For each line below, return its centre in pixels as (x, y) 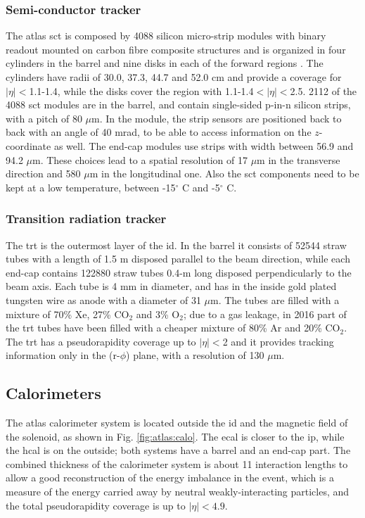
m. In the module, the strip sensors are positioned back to (217, 118)
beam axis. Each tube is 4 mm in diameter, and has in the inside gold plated (171, 286)
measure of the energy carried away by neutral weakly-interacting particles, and (178, 492)
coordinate (28, 145)
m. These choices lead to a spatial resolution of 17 (140, 159)
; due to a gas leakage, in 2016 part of (265, 314)
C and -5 (201, 187)
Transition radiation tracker (86, 219)
